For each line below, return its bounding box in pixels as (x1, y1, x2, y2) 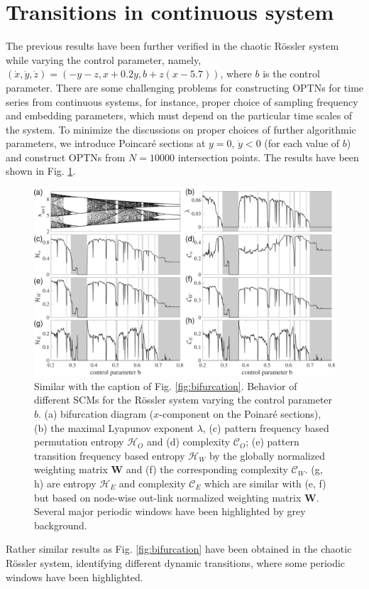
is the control (263, 66, 320, 81)
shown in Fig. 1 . (6, 163, 76, 178)
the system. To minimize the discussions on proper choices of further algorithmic (6, 121, 356, 136)
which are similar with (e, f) (204, 475, 326, 490)
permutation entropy (34, 434, 124, 449)
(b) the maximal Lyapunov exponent (34, 420, 194, 435)
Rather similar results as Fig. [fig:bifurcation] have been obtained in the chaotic (6, 541, 352, 556)
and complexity (119, 475, 186, 490)
